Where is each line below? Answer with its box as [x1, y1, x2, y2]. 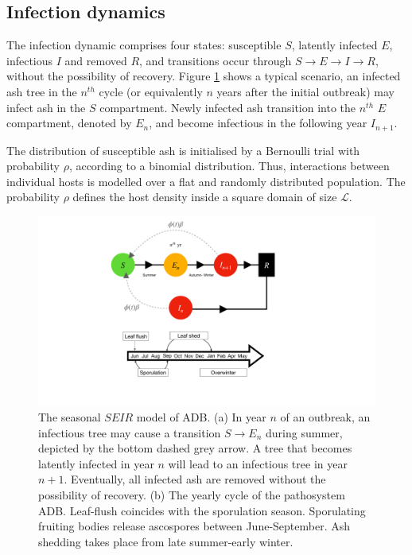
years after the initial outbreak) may [216, 83, 395, 99]
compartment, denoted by [6, 114, 132, 131]
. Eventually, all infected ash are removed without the [64, 471, 326, 487]
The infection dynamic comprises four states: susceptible [6, 37, 282, 53]
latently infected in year [38, 455, 154, 472]
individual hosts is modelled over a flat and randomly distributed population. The [6, 173, 406, 189]
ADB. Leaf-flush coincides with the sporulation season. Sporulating [38, 502, 366, 518]
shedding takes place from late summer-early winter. [38, 533, 293, 549]
